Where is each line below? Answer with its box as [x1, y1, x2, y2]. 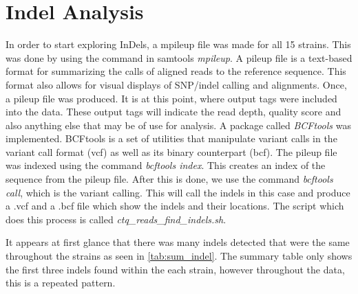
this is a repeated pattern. [6, 275, 116, 290]
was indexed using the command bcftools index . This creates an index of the [6, 158, 326, 172]
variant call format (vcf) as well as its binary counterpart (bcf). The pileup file [6, 144, 337, 159]
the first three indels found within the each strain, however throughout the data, [6, 262, 345, 276]
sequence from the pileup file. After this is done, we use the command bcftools [6, 172, 333, 186]
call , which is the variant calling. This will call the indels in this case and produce [6, 185, 350, 199]
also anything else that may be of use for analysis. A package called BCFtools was [6, 117, 351, 132]
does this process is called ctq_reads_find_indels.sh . [6, 212, 227, 226]
